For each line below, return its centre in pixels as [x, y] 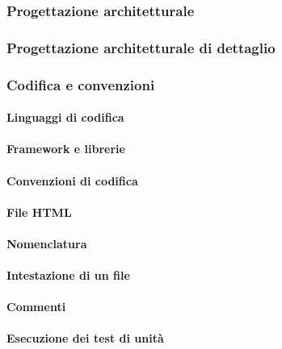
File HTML [39, 212]
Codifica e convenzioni [81, 84]
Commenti [36, 307]
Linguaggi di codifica [65, 117]
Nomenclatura [47, 243]
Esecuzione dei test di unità [85, 338]
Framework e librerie [66, 149]
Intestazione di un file [68, 275]
